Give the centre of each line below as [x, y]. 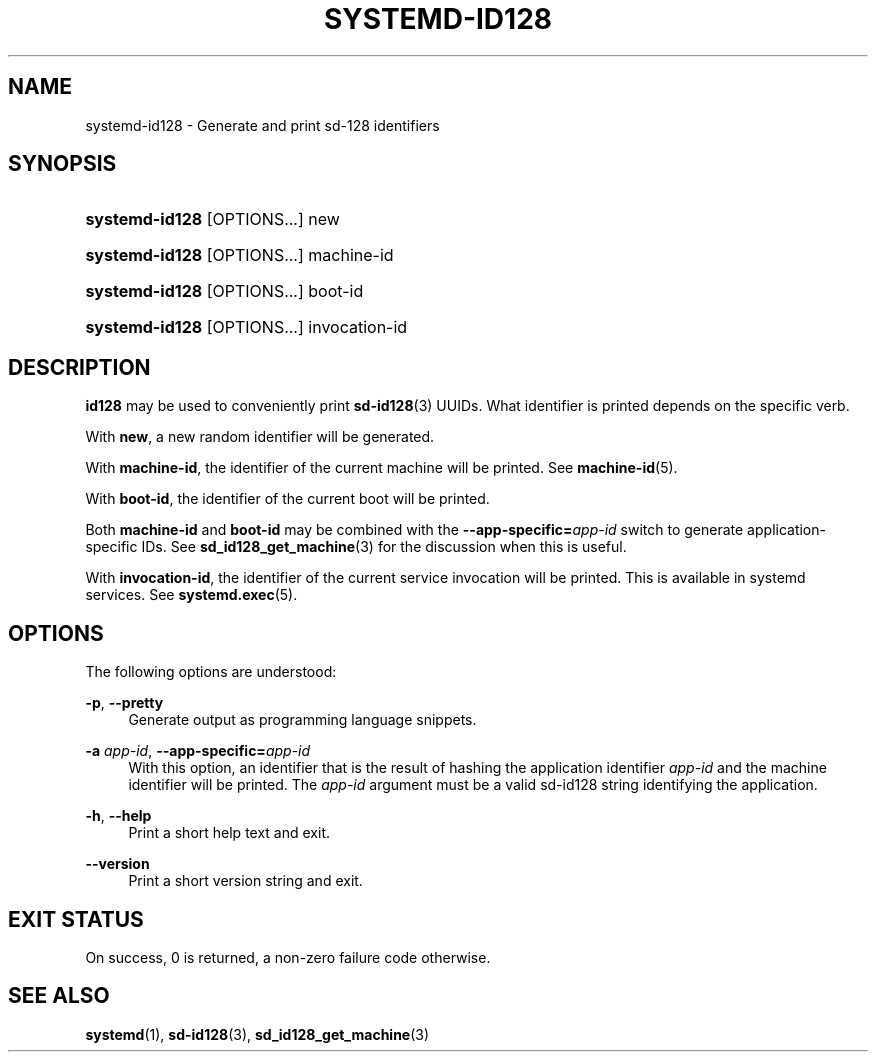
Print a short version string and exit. [245, 881]
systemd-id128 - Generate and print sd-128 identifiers [262, 125]
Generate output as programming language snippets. [302, 720]
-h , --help [118, 816]
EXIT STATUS [76, 919]
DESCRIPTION [79, 367]
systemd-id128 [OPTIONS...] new [212, 219]
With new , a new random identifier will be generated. [260, 437]
